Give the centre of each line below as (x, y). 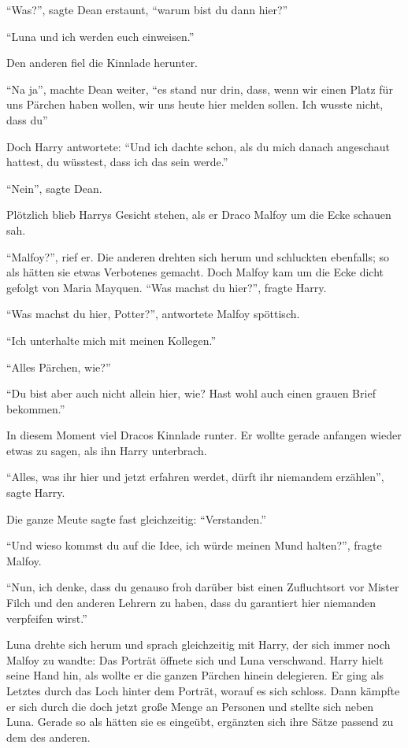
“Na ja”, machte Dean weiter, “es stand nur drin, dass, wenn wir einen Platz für (200, 89)
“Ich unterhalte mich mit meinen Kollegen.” (111, 340)
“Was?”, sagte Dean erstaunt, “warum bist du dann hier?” (147, 9)
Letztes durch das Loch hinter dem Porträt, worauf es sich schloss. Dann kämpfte (203, 691)
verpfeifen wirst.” (47, 618)
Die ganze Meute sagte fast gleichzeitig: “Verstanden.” (136, 518)
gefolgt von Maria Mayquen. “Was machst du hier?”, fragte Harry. (167, 287)
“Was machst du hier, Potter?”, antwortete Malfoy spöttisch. (153, 314)
